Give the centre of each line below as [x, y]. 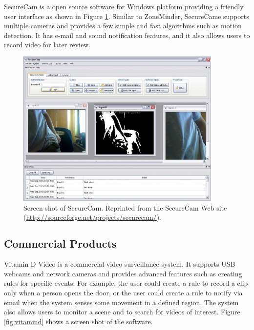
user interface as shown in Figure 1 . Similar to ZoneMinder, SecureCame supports [127, 16]
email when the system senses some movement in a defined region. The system [121, 302]
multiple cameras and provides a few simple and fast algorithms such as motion [123, 26]
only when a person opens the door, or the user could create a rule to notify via [123, 292]
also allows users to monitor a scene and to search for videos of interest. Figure [122, 312]
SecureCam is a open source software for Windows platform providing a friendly [124, 6]
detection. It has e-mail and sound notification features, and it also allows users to [127, 35]
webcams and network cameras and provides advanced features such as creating [123, 273]
